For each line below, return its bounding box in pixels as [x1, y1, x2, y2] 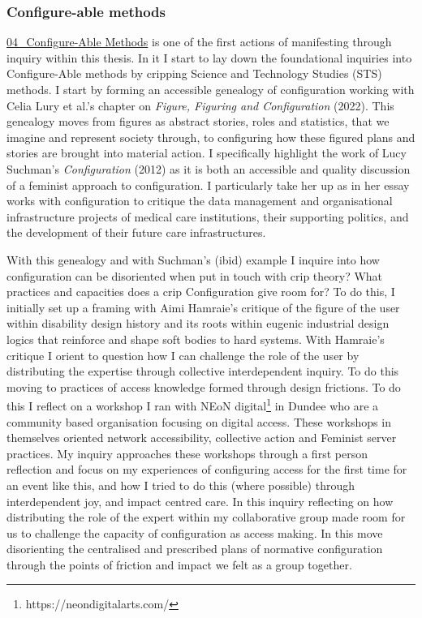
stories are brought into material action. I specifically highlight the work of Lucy [6, 144, 407, 161]
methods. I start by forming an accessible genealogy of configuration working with [6, 81, 415, 97]
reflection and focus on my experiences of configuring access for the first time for [6, 461, 407, 478]
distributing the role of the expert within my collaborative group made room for [6, 509, 406, 526]
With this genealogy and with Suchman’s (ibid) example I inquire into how [6, 251, 380, 268]
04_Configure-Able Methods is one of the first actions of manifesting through [6, 33, 392, 50]
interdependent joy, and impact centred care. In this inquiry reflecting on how [6, 492, 394, 509]
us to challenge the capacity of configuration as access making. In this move [6, 524, 383, 541]
